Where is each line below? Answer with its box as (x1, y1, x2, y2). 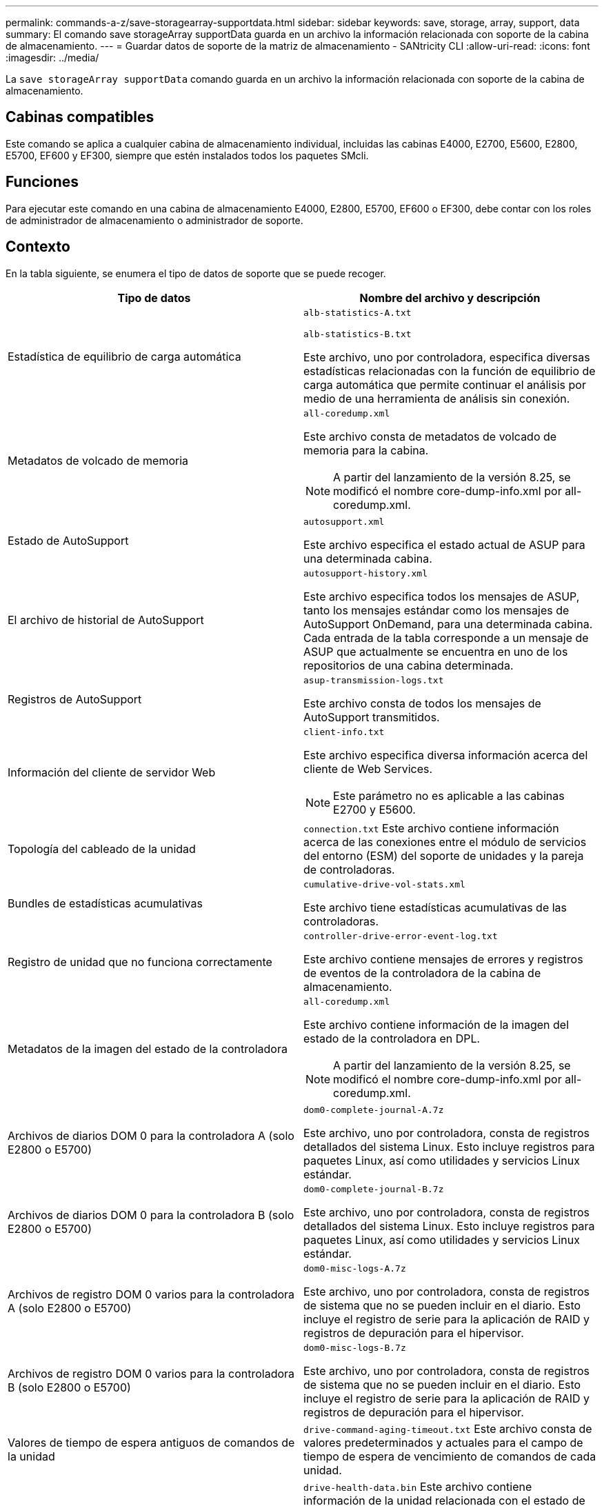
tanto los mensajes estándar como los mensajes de (303, 603, 570, 617)
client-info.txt (303, 726, 385, 737)
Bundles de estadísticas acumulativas (8, 896, 203, 911)
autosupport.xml (303, 516, 385, 527)
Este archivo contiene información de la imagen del (303, 1017, 570, 1032)
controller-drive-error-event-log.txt (303, 930, 498, 941)
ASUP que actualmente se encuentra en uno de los (303, 644, 568, 659)
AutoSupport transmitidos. (303, 710, 440, 724)
